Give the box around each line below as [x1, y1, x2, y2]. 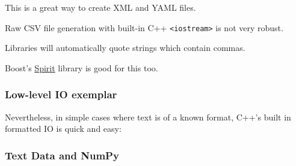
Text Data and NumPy [5, 147, 119, 162]
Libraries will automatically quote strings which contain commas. [5, 41, 245, 54]
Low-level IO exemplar [5, 87, 117, 102]
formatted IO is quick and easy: [5, 122, 122, 135]
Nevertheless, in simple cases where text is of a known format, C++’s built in [5, 110, 291, 123]
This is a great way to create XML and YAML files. [5, 1, 196, 13]
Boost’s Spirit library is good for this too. [5, 61, 158, 74]
